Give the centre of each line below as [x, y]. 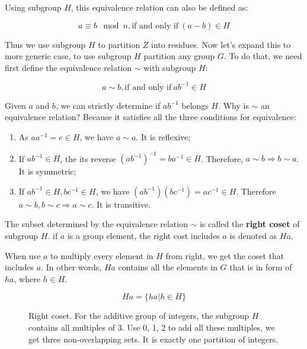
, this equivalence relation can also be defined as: [159, 7]
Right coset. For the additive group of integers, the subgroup [139, 316]
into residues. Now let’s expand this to [221, 44]
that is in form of [261, 267]
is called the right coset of [250, 224]
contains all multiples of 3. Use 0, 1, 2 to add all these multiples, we [152, 327]
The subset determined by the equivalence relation [96, 224]
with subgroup [170, 67]
